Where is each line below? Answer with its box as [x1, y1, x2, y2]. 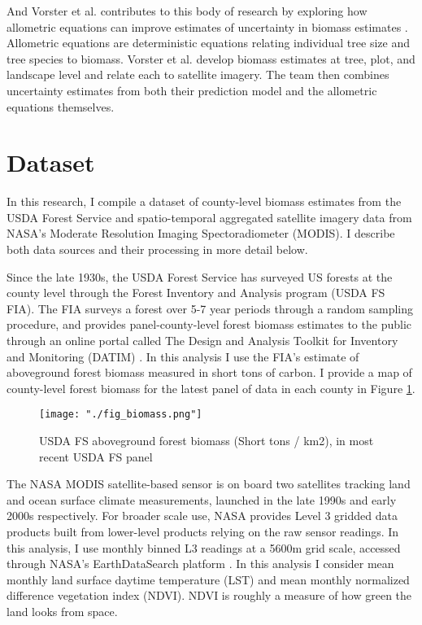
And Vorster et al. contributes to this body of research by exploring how [7, 2, 368, 19]
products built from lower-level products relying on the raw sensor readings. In [7, 523, 399, 540]
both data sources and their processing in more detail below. [7, 241, 308, 258]
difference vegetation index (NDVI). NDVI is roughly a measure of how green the [7, 587, 412, 604]
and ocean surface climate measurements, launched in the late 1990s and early [7, 491, 397, 508]
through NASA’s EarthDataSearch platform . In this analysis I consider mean [7, 555, 394, 572]
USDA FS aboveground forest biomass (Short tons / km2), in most [39, 432, 374, 449]
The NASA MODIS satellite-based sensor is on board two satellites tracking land [7, 475, 411, 492]
